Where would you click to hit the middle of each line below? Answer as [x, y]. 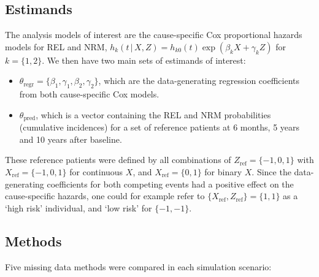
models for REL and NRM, [56, 46]
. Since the [271, 172]
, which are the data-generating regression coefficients [199, 81]
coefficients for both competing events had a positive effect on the [170, 184]
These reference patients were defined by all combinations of [118, 160]
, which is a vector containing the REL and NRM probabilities [153, 114]
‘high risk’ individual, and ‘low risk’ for [79, 207]
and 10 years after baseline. [71, 139]
